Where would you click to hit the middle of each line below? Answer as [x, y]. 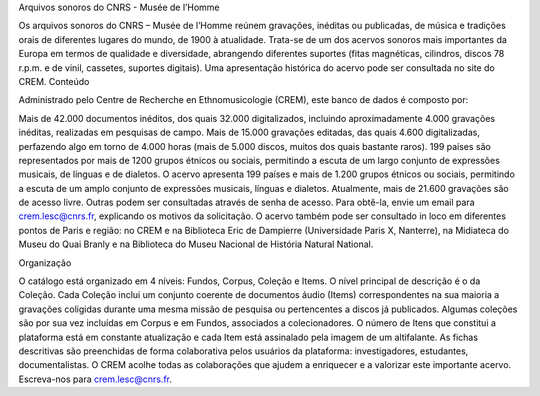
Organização [45, 262]
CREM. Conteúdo [54, 81]
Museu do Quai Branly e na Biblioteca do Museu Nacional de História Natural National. [196, 244]
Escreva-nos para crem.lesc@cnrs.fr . [95, 379]
